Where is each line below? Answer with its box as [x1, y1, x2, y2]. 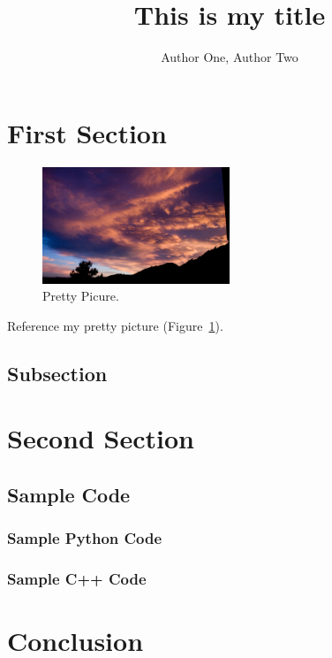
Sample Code [7, 481, 131, 509]
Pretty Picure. [42, 287, 119, 305]
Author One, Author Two [161, 48, 298, 66]
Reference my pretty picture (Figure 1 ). [7, 316, 223, 334]
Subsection [7, 359, 108, 386]
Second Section [7, 420, 194, 456]
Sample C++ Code [7, 568, 147, 590]
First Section [7, 114, 167, 150]
